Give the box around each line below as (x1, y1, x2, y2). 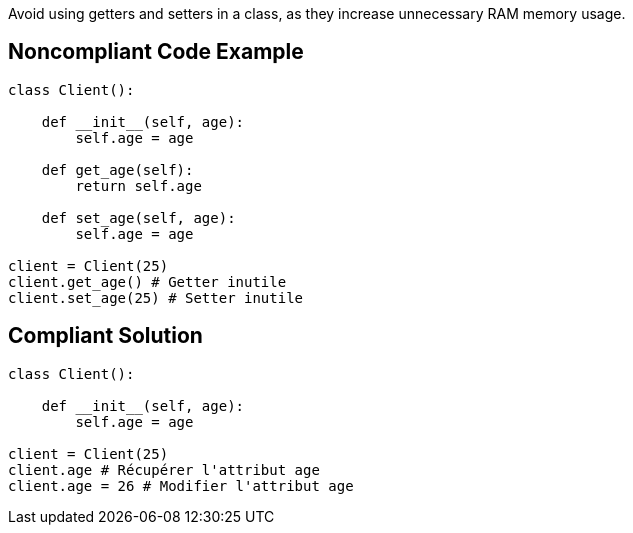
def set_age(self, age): (41, 209, 236, 226)
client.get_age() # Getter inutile (8, 273, 287, 290)
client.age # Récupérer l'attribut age (8, 461, 320, 478)
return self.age (75, 177, 202, 194)
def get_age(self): (41, 161, 194, 178)
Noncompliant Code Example (8, 39, 304, 65)
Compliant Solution (8, 323, 203, 349)
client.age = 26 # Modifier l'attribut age (8, 477, 354, 494)
